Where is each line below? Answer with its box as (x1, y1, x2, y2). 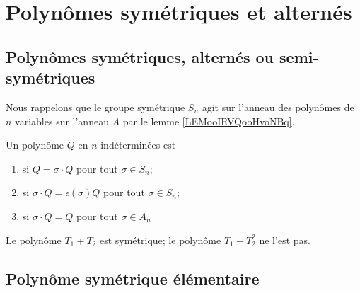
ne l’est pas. (259, 232, 310, 247)
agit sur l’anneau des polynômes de (202, 99, 354, 114)
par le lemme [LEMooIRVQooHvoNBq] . (122, 113, 295, 128)
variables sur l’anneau (15, 113, 109, 128)
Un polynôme (6, 137, 64, 152)
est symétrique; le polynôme (99, 232, 221, 247)
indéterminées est (100, 137, 176, 152)
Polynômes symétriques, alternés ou (6, 45, 274, 67)
